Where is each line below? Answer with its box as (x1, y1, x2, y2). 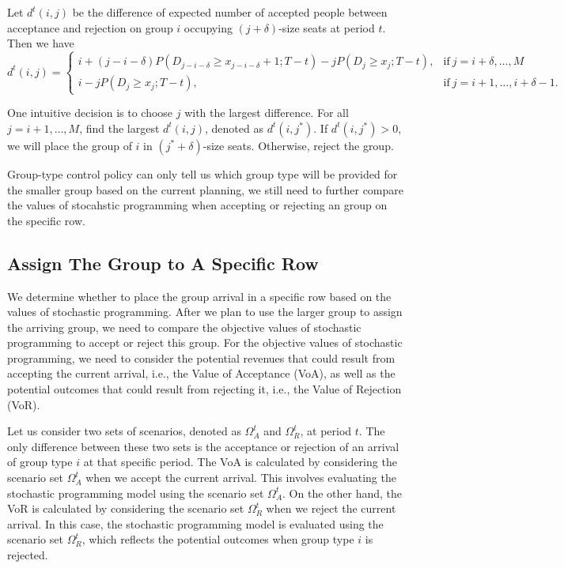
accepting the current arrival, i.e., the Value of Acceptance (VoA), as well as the (7, 365, 396, 382)
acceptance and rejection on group (7, 19, 173, 36)
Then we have (7, 35, 74, 51)
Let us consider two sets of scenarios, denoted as (7, 423, 241, 439)
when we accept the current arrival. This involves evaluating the (85, 469, 396, 486)
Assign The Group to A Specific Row (7, 250, 319, 275)
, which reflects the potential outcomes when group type (81, 531, 354, 547)
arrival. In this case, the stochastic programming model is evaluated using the (7, 515, 384, 532)
